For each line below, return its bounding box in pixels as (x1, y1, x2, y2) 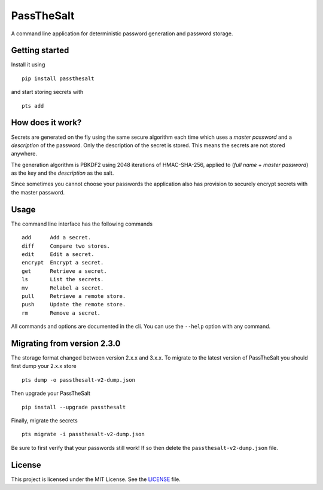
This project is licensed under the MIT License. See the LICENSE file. (11, 476, 181, 483)
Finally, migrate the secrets (11, 416, 78, 424)
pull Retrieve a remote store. (22, 293, 126, 299)
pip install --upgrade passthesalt (22, 404, 126, 410)
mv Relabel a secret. (22, 284, 104, 291)
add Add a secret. (22, 234, 92, 241)
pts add (22, 102, 44, 109)
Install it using (11, 61, 45, 68)
